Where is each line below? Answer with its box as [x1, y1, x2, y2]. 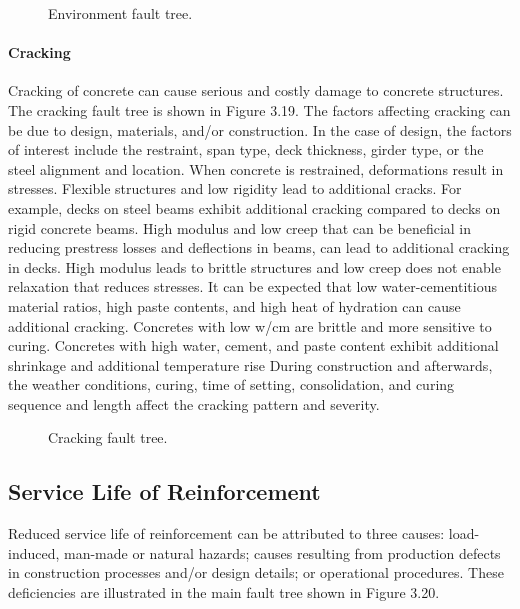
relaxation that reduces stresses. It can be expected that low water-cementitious [8, 276, 497, 297]
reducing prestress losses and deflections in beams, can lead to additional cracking [8, 237, 510, 258]
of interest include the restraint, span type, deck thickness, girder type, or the [8, 139, 484, 160]
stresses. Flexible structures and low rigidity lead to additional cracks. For [8, 178, 462, 199]
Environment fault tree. [48, 3, 193, 23]
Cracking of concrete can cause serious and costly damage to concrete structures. [8, 80, 504, 101]
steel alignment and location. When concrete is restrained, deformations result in [8, 158, 504, 179]
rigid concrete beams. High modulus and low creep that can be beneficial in [8, 217, 472, 238]
